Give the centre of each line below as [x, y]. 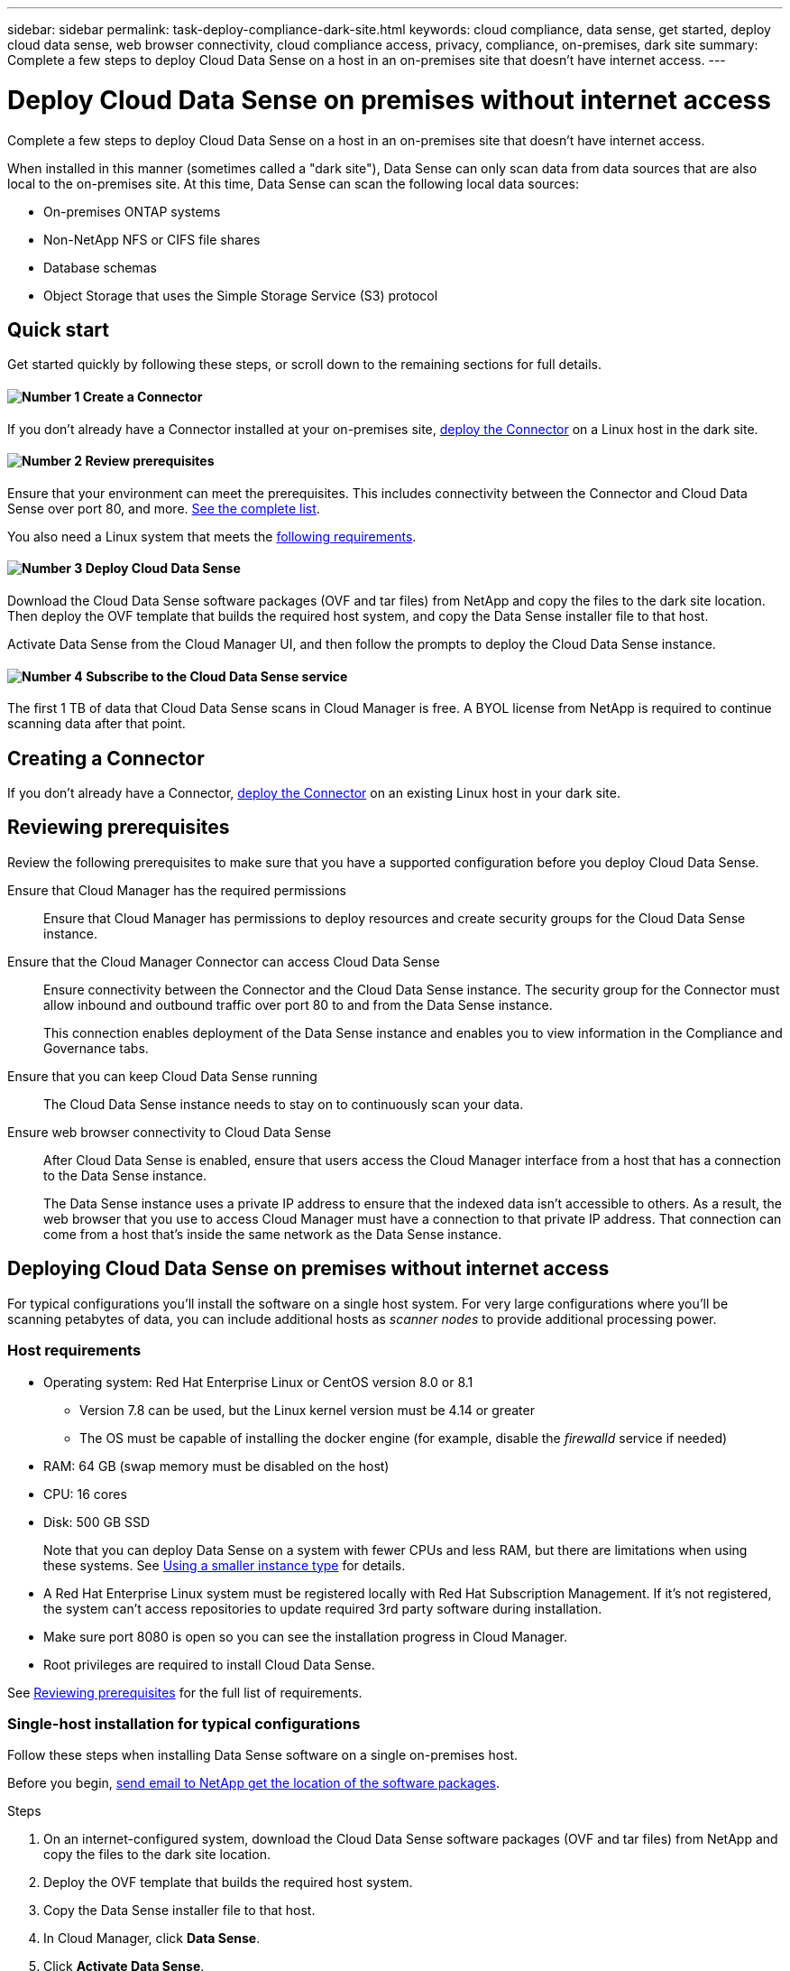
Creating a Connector [106, 758]
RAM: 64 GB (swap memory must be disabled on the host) [216, 1466]
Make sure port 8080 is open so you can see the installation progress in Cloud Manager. [305, 1636]
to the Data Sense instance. [125, 1175]
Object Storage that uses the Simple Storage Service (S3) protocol [241, 295]
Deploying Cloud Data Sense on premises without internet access [308, 1269]
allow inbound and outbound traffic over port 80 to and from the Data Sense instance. [298, 1004]
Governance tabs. [96, 1048]
